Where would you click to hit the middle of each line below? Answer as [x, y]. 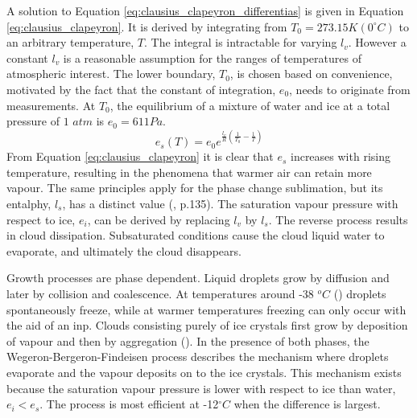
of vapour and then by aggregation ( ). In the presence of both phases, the [188, 340]
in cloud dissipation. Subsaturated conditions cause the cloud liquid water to [196, 235]
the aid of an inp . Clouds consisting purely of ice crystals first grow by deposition [207, 325]
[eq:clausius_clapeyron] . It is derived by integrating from [147, 26]
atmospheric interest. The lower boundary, [111, 74]
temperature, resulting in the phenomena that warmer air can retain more [189, 172]
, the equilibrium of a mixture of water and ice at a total [250, 105]
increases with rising [340, 156]
